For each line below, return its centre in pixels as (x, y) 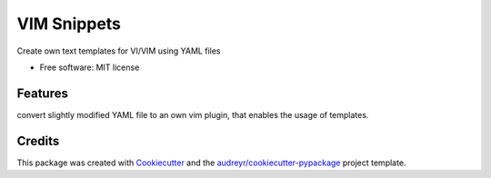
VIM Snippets (69, 24)
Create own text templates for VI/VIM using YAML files (119, 51)
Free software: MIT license (90, 67)
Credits (38, 141)
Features (42, 93)
